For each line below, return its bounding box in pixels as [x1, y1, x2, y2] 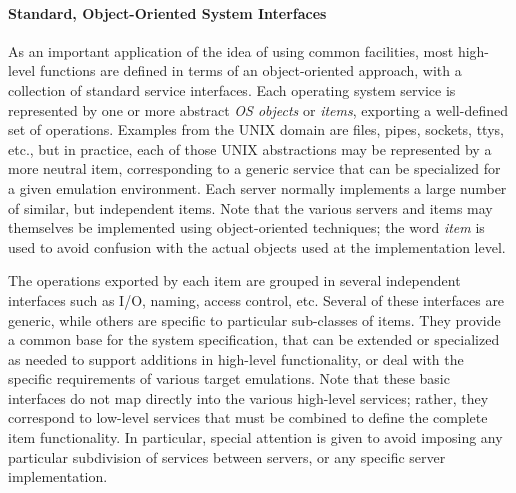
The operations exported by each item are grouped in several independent [8, 270, 461, 291]
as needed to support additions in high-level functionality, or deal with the [8, 348, 464, 369]
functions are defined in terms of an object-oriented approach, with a [39, 60, 462, 81]
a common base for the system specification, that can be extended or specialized [8, 329, 500, 350]
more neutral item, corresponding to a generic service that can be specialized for [8, 158, 501, 179]
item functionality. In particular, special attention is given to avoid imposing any [8, 427, 503, 448]
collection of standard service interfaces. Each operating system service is [8, 79, 456, 100]
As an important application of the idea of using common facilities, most [8, 40, 454, 61]
